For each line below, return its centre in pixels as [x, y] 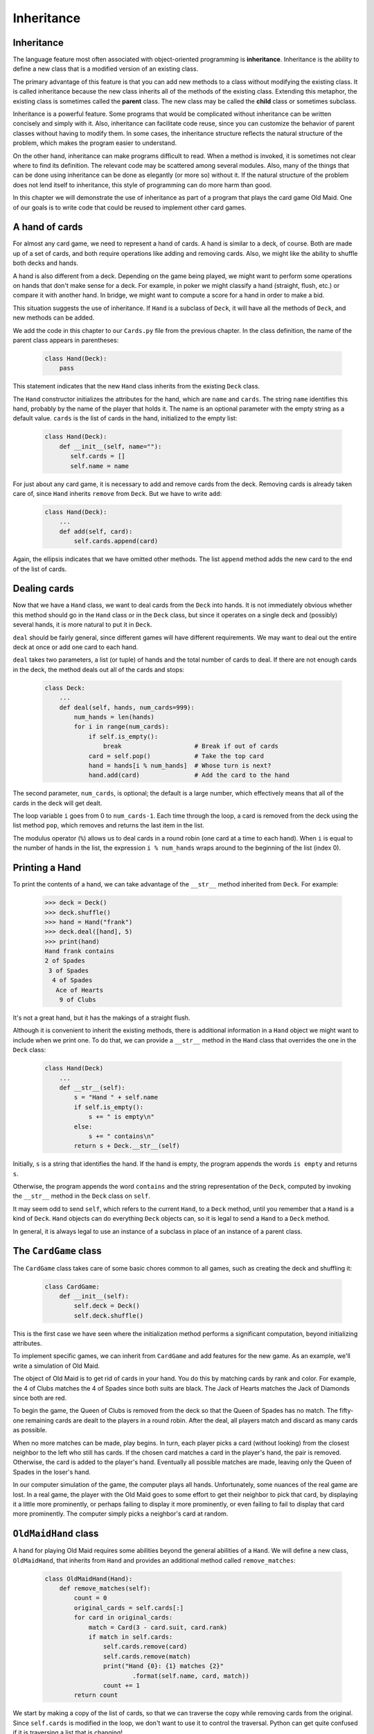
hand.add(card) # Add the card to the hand [189, 775]
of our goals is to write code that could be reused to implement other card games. [130, 207]
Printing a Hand [47, 868]
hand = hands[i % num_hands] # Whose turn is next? [180, 765]
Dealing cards [43, 589]
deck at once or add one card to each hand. [75, 647]
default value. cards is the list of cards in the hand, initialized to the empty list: [125, 418]
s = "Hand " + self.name [116, 1097]
